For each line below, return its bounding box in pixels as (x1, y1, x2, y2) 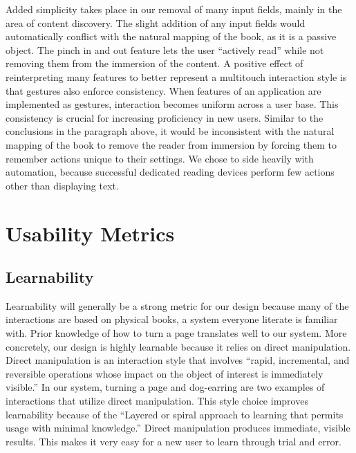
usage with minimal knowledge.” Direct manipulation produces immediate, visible (6, 420, 350, 435)
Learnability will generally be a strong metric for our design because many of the (6, 298, 349, 313)
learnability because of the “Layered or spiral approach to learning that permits (6, 407, 344, 421)
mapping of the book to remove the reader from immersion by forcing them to (6, 137, 337, 151)
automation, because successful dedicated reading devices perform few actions (6, 165, 335, 179)
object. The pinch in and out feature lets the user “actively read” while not (6, 42, 324, 57)
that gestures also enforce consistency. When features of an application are (6, 83, 321, 98)
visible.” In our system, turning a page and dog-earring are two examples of (6, 380, 325, 394)
